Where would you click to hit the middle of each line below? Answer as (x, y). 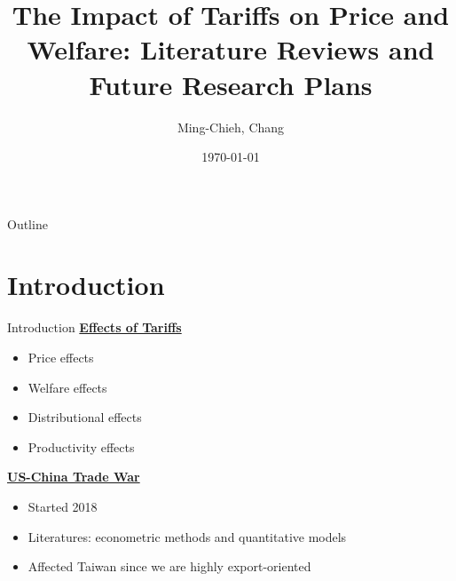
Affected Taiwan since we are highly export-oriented (169, 566)
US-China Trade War (74, 477)
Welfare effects (67, 387)
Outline (28, 223)
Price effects (61, 357)
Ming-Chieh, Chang (231, 127)
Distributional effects (85, 417)
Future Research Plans (231, 84)
